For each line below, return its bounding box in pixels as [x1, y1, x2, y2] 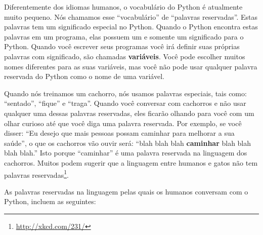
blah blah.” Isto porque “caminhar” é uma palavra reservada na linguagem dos [4, 147, 247, 158]
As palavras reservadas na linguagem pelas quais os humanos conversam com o [4, 186, 248, 197]
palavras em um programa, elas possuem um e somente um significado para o [4, 31, 244, 42]
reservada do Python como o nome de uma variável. [4, 71, 164, 82]
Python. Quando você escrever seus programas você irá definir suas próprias [4, 41, 240, 52]
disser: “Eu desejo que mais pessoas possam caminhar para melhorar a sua [4, 128, 235, 138]
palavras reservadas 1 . [4, 168, 69, 180]
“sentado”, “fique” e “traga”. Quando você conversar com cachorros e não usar [4, 98, 246, 108]
